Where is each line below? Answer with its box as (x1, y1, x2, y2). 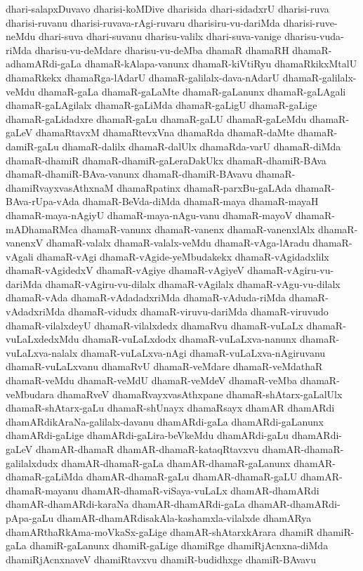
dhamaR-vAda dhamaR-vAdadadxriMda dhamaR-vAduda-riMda (6, 290, 286, 305)
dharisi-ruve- (283, 15, 338, 29)
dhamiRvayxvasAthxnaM (6, 180, 114, 195)
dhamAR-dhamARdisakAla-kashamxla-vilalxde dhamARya (56, 510, 312, 525)
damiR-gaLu (6, 138, 59, 153)
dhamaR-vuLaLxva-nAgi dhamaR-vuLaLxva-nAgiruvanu (80, 345, 326, 360)
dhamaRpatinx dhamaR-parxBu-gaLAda (117, 180, 292, 195)
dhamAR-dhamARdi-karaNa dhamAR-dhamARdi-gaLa (6, 497, 245, 511)
